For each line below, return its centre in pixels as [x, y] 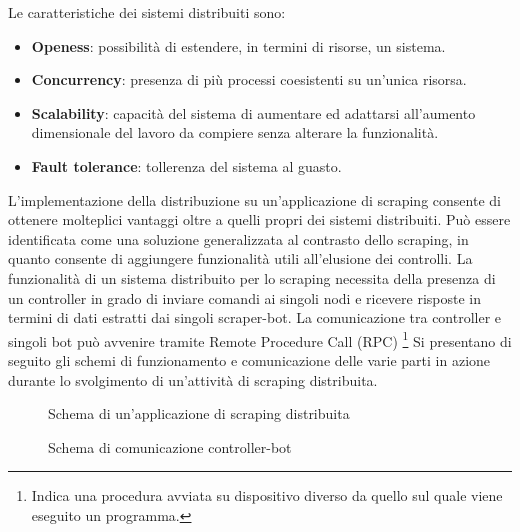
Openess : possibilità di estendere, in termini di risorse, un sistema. [238, 45]
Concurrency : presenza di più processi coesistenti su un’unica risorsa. [249, 79]
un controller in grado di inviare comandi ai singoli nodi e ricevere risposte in [245, 297]
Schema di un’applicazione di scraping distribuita [199, 413]
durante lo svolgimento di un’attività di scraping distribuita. [193, 379]
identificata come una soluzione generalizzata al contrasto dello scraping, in [238, 238]
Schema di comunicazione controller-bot [170, 446]
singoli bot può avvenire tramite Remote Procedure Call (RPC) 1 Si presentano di [260, 339]
